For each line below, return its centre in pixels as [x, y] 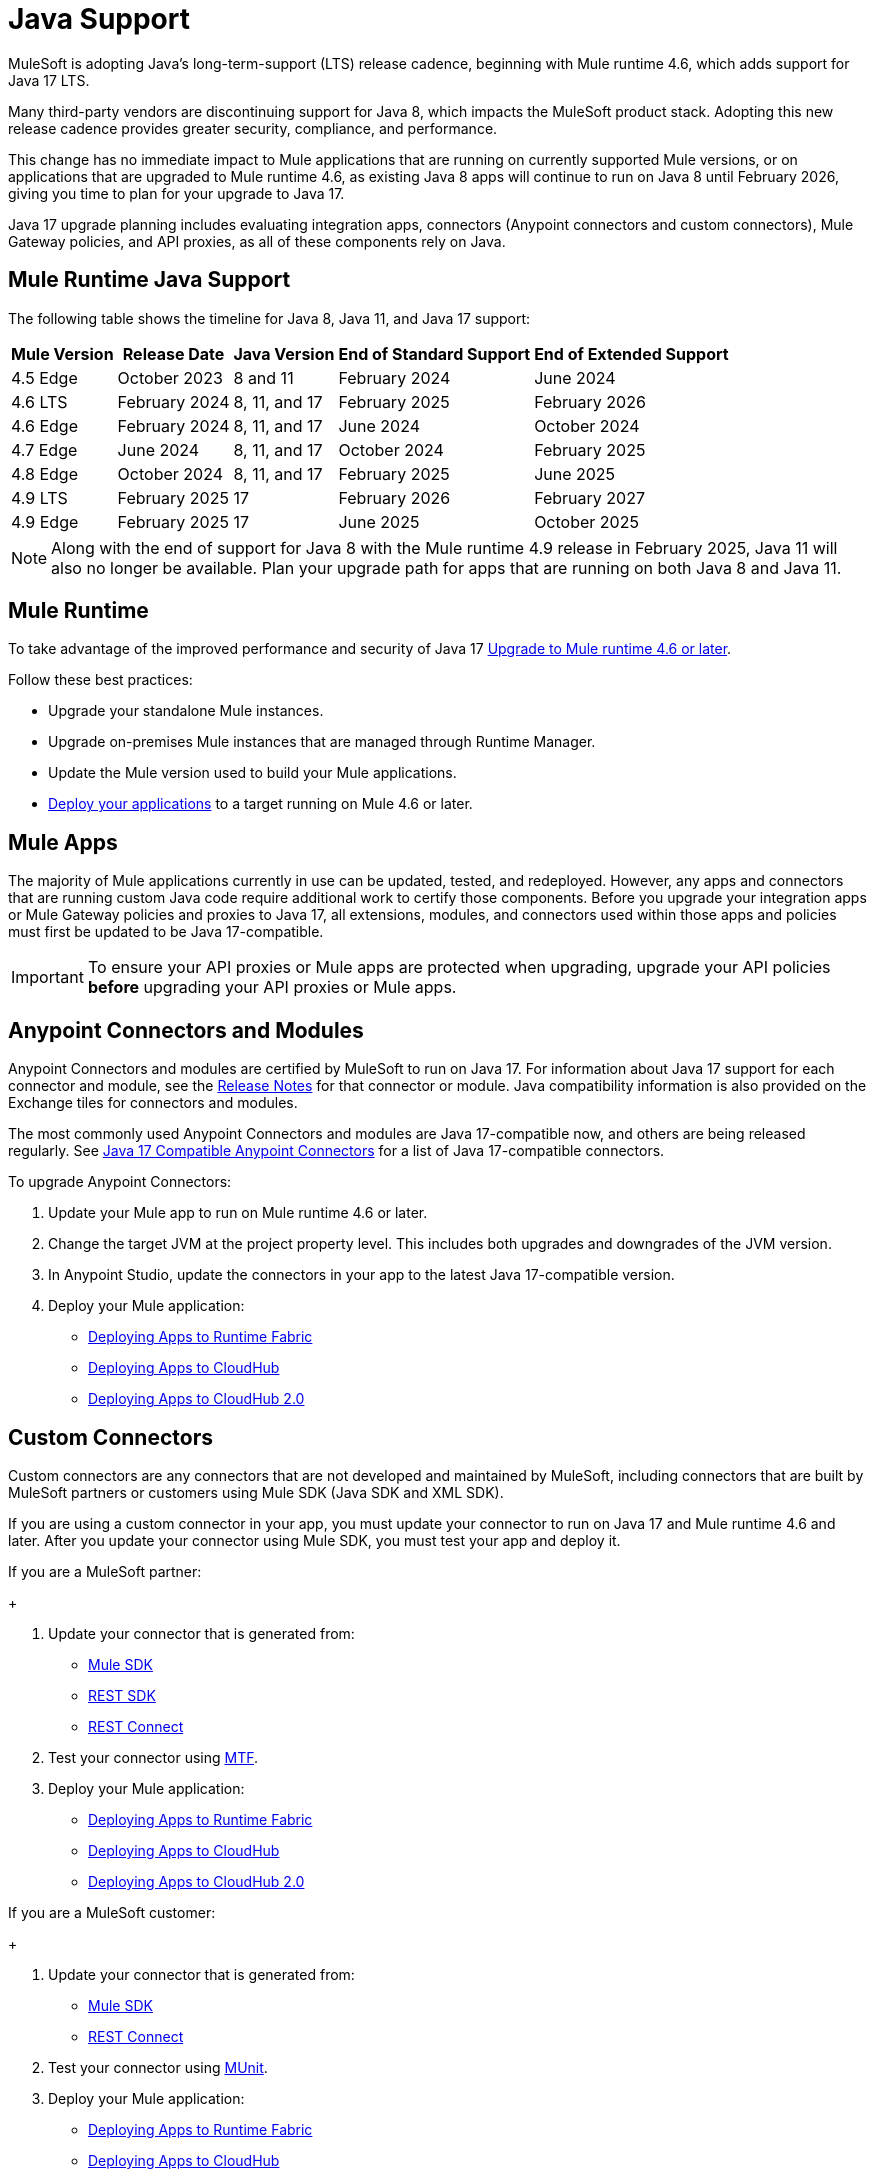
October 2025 [586, 521]
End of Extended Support [631, 353]
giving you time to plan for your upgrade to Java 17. [176, 193]
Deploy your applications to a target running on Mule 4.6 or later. [260, 804]
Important [47, 977]
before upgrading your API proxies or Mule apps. [272, 987]
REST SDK [122, 1695]
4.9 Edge [45, 521]
